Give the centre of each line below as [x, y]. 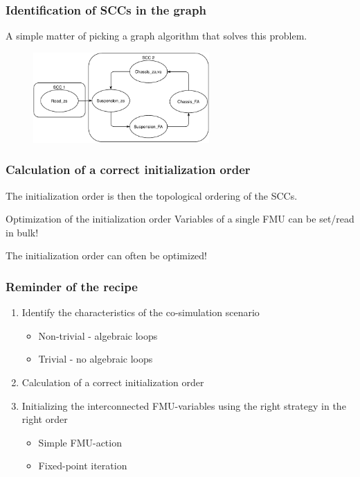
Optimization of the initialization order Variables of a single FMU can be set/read [180, 219]
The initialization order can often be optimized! [106, 255]
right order [45, 419]
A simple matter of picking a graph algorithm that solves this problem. [156, 36]
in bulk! [22, 232]
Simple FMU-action [80, 442]
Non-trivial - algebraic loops [98, 335]
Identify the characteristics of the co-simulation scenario [141, 312]
